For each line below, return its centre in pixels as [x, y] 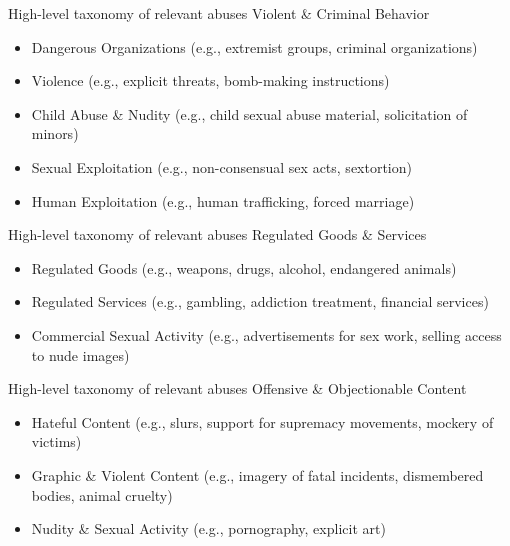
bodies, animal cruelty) [102, 494]
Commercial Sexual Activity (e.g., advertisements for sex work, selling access [266, 334]
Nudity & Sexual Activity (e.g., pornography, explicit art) [208, 528]
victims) [56, 441]
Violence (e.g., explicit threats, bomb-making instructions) [210, 80]
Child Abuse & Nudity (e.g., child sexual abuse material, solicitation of [249, 113]
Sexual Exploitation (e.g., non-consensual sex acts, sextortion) [221, 166]
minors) [55, 133]
